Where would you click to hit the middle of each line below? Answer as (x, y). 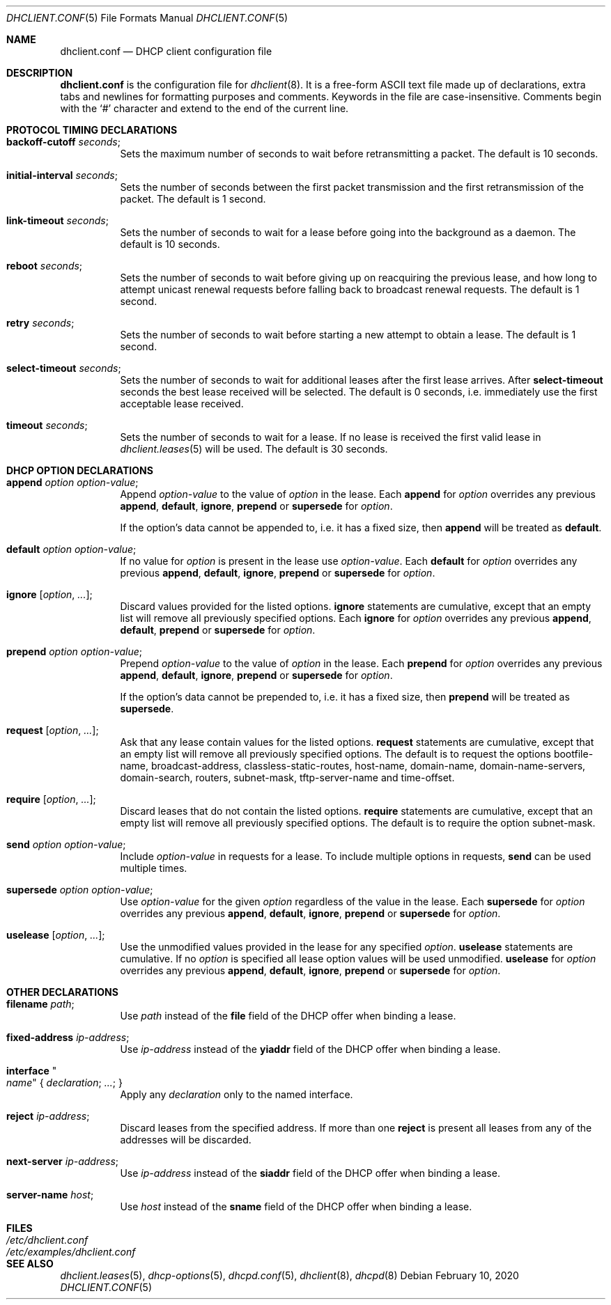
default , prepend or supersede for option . (218, 630)
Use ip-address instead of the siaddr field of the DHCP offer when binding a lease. (310, 1173)
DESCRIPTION (40, 73)
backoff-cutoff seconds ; (63, 142)
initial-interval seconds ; (62, 175)
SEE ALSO (30, 1264)
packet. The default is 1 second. (193, 199)
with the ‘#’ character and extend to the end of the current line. (204, 108)
